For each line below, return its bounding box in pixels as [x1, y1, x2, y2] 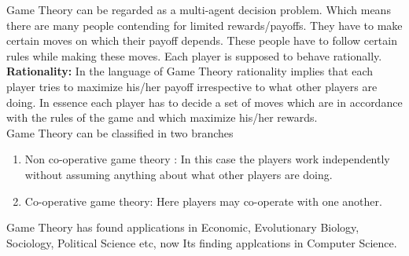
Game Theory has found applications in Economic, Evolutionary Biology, [6, 219, 359, 236]
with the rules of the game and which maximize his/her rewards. [6, 109, 318, 126]
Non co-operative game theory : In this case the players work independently [24, 151, 390, 167]
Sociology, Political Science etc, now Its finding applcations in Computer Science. [6, 234, 397, 251]
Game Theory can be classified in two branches [6, 124, 234, 141]
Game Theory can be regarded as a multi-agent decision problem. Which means [6, 2, 391, 17]
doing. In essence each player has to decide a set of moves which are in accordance [6, 93, 403, 110]
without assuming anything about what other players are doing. [24, 166, 333, 182]
